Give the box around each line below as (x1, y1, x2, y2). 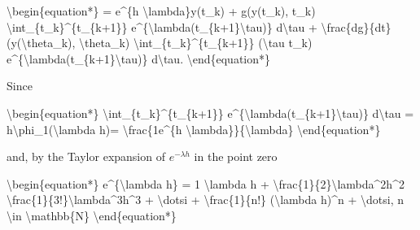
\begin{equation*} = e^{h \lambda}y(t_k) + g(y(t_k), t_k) (7, 2, 316, 19)
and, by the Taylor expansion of (7, 148, 165, 165)
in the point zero (194, 148, 278, 165)
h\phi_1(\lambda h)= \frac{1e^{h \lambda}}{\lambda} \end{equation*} (7, 120, 381, 137)
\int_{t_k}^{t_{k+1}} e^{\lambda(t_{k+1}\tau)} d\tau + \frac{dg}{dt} (7, 18, 392, 35)
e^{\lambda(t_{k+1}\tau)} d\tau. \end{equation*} (7, 50, 271, 67)
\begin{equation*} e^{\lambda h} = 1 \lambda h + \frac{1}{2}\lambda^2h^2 (7, 175, 405, 192)
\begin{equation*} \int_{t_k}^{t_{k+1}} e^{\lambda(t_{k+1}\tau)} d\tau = (7, 104, 414, 121)
